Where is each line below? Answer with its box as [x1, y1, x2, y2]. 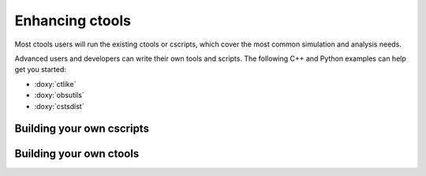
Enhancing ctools [14, 12, 132, 29]
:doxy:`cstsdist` [34, 101, 84, 110]
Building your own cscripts [14, 122, 150, 136]
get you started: [14, 65, 67, 74]
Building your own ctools [14, 147, 140, 161]
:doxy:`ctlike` [34, 79, 77, 88]
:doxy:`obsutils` [34, 91, 84, 100]
